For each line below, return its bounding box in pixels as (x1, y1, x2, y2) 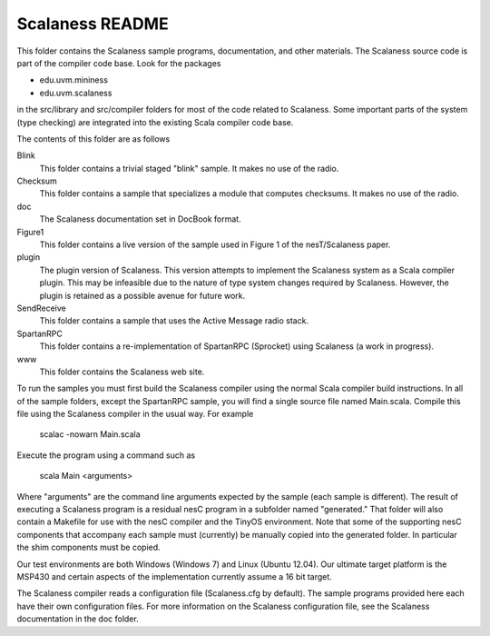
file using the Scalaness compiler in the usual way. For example (16, 409, 254, 420)
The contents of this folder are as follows (16, 133, 171, 144)
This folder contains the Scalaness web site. (39, 366, 205, 377)
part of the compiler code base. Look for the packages (16, 57, 221, 68)
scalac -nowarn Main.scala (39, 429, 141, 440)
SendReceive (16, 303, 67, 313)
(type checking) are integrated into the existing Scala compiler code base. (16, 116, 294, 127)
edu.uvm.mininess (39, 75, 109, 85)
